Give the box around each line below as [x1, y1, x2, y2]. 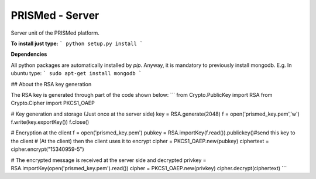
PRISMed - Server [11, 9, 99, 22]
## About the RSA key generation [11, 80, 92, 87]
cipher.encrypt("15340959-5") [11, 146, 84, 153]
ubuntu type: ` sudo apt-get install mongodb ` [11, 70, 142, 77]
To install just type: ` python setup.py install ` [11, 40, 143, 47]
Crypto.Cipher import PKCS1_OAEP [11, 100, 95, 107]
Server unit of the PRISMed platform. [11, 29, 99, 36]
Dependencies [11, 50, 47, 58]
